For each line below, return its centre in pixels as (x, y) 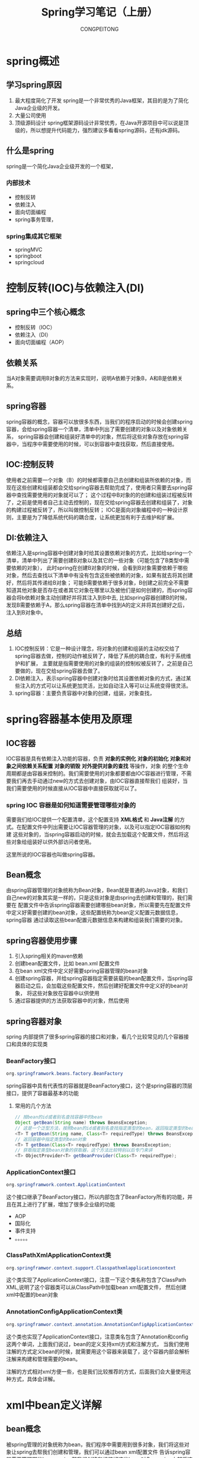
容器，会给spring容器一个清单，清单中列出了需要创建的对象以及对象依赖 (94, 429)
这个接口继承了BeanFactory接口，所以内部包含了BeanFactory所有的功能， (97, 1197)
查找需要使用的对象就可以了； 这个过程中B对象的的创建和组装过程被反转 (105, 495)
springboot (28, 256)
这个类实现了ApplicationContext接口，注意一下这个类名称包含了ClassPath (96, 1280)
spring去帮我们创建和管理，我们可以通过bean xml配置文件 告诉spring (101, 1451)
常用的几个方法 (33, 1106)
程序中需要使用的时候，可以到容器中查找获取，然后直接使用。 (102, 444)
